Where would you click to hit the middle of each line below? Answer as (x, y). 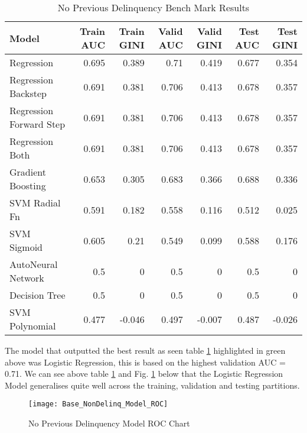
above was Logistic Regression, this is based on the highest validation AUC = (145, 362)
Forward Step (37, 124)
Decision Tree (37, 295)
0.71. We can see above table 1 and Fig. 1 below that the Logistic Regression (144, 374)
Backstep (28, 93)
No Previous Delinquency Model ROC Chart (109, 423)
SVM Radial (35, 203)
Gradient (28, 172)
